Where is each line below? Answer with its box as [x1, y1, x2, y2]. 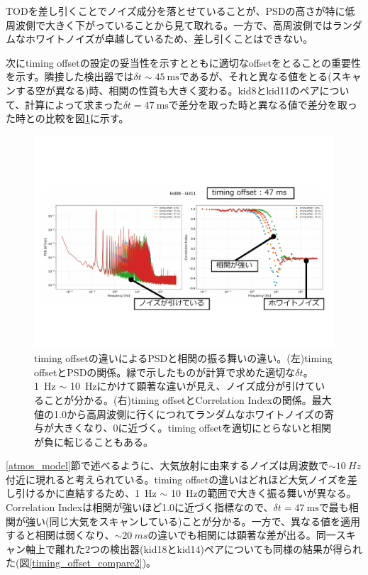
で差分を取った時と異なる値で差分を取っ [168, 97, 357, 111]
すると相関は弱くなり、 [6, 527, 115, 542]
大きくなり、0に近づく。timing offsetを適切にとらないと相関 [53, 420, 332, 435]
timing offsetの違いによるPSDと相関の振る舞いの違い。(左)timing [34, 351, 333, 366]
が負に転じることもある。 [34, 434, 153, 449]
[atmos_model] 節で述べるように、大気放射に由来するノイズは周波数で [6, 458, 329, 473]
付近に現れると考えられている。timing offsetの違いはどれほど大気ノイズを [6, 471, 347, 486]
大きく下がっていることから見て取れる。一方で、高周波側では [45, 17, 333, 32]
